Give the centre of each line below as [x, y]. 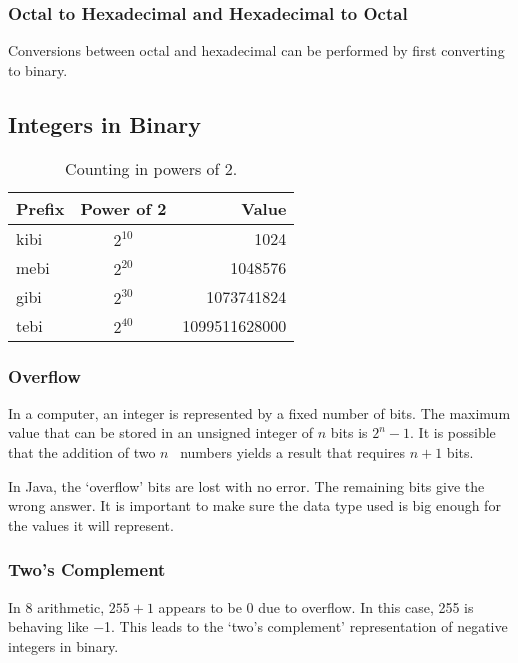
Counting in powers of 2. [151, 168]
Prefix [40, 208]
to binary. [38, 69]
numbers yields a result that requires [292, 452]
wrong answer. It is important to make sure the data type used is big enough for [254, 505]
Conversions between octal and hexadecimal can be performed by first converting [256, 50]
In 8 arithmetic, [56, 606]
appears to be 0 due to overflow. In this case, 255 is [316, 606]
